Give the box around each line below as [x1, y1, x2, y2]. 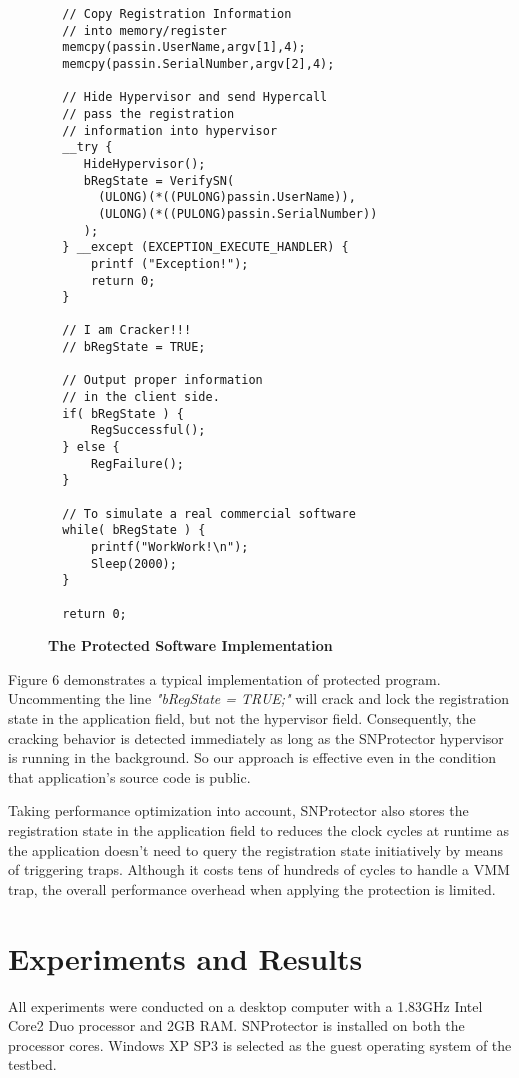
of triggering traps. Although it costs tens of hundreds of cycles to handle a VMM [8, 859, 510, 880]
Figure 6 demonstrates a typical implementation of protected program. [8, 668, 441, 689]
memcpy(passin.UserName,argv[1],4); [62, 40, 306, 55]
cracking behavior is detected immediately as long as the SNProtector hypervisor [8, 727, 504, 748]
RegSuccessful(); [90, 423, 206, 438]
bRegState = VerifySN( [83, 173, 235, 188]
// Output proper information [62, 373, 263, 388]
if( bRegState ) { [62, 406, 185, 421]
